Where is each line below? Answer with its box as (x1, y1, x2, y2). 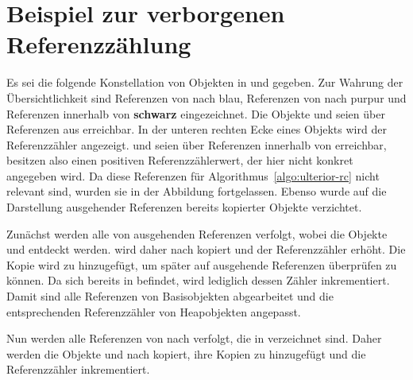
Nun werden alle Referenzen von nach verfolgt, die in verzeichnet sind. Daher (6, 330, 382, 347)
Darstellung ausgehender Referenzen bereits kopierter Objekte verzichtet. (6, 199, 362, 215)
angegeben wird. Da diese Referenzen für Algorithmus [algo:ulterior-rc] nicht (6, 167, 380, 184)
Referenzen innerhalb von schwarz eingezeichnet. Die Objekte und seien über (6, 105, 385, 122)
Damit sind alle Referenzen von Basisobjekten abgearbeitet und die (6, 288, 334, 304)
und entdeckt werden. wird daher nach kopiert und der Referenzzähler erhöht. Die (6, 241, 406, 258)
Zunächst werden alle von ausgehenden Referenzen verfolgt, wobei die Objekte (6, 225, 388, 242)
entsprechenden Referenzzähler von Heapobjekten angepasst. (6, 303, 301, 320)
